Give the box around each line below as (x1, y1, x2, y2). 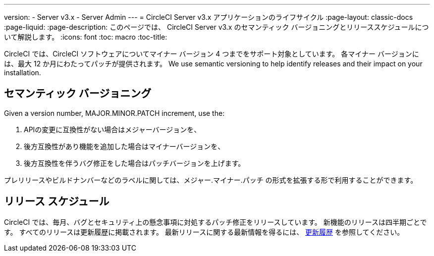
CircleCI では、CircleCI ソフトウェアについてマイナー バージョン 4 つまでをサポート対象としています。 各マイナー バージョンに (4, 50, 419, 58)
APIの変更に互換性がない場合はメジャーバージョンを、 (24, 125, 201, 134)
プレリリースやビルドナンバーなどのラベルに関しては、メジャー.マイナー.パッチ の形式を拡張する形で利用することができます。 (4, 175, 418, 184)
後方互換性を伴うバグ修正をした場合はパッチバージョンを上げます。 (24, 158, 245, 167)
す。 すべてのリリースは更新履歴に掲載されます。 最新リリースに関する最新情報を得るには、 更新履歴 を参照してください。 (4, 227, 404, 236)
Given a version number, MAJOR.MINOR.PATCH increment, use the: (4, 108, 225, 117)
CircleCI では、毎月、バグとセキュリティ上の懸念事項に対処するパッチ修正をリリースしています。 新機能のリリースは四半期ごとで (4, 217, 427, 226)
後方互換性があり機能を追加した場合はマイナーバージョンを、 (24, 142, 225, 151)
